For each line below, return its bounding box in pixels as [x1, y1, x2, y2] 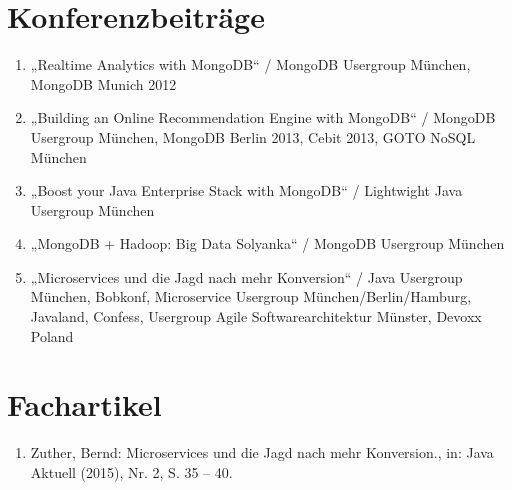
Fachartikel [7, 384, 162, 425]
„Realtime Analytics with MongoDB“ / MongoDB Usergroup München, [30, 54, 471, 75]
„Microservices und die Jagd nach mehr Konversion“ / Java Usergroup [30, 266, 463, 287]
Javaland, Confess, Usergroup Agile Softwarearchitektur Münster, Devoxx [30, 306, 482, 327]
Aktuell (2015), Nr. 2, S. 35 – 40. [30, 461, 233, 482]
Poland [30, 325, 74, 346]
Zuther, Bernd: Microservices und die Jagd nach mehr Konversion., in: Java [30, 442, 494, 463]
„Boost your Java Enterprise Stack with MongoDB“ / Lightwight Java [30, 180, 463, 201]
